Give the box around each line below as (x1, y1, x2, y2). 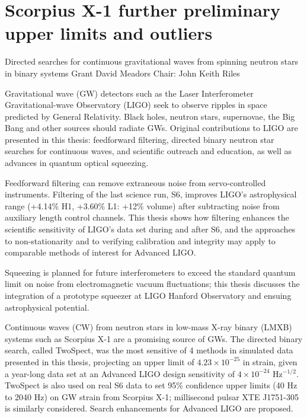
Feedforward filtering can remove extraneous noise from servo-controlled (5, 176, 266, 189)
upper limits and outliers (5, 21, 213, 45)
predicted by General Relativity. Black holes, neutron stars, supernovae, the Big (5, 110, 295, 122)
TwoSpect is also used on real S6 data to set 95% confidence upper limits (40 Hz (5, 379, 298, 391)
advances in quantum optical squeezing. (5, 157, 149, 169)
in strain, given (242, 355, 298, 368)
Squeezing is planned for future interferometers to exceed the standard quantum (5, 266, 296, 278)
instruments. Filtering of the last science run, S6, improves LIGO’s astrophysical (5, 188, 297, 200)
